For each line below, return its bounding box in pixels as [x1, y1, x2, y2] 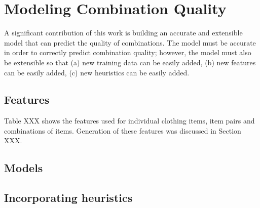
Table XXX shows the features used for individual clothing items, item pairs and [4, 115, 255, 126]
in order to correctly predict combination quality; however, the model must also [4, 47, 251, 58]
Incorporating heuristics [4, 190, 133, 205]
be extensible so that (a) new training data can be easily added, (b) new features [4, 57, 256, 67]
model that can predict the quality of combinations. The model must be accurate [4, 37, 256, 48]
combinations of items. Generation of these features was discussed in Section [4, 125, 241, 136]
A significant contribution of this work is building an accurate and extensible [4, 27, 243, 38]
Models [4, 160, 43, 176]
